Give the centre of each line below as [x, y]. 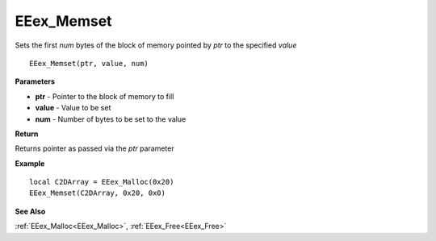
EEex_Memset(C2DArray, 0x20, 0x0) [97, 193]
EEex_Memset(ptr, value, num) [89, 63]
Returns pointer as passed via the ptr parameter [94, 148]
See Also [30, 211]
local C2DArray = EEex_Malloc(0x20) [102, 182]
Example [30, 163]
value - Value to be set [73, 108]
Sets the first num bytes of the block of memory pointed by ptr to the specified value [156, 45]
